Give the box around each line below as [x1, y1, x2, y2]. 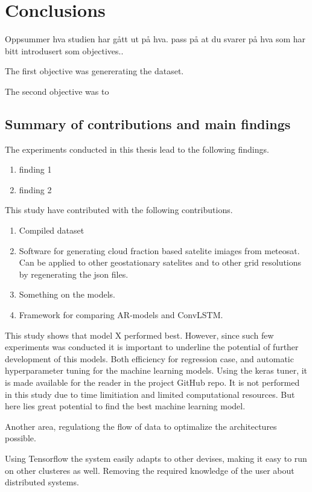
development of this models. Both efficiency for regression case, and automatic [5, 352, 294, 365]
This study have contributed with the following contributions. [5, 203, 233, 216]
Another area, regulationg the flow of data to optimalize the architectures [5, 420, 277, 432]
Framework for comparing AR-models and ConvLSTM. [19, 308, 223, 321]
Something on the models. [19, 288, 115, 301]
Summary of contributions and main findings [5, 114, 291, 133]
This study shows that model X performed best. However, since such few [5, 328, 274, 341]
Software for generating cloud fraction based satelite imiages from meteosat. [19, 244, 300, 257]
